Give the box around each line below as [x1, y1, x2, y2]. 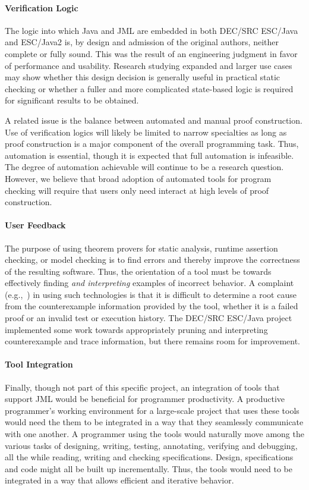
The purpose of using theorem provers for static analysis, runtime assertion [5, 241, 278, 254]
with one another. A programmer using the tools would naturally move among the [5, 428, 304, 440]
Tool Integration [5, 358, 73, 370]
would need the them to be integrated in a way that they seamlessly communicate [5, 416, 304, 428]
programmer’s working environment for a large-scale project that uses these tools [5, 404, 299, 416]
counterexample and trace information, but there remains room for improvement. [5, 335, 301, 347]
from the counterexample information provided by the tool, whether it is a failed [5, 300, 298, 312]
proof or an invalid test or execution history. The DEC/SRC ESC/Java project [5, 312, 292, 324]
